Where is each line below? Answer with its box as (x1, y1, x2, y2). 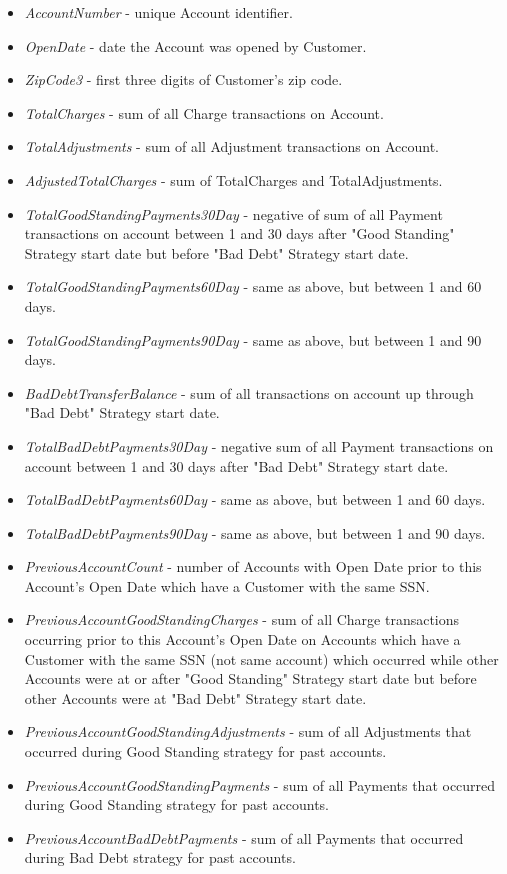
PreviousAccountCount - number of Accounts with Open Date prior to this (24, 556, 482, 577)
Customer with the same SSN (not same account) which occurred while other (24, 648, 499, 669)
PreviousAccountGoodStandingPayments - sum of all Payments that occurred (24, 774, 496, 795)
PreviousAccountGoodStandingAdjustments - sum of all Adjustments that (24, 721, 472, 742)
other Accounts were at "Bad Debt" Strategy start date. (24, 687, 367, 708)
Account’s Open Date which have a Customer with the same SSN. (24, 575, 430, 596)
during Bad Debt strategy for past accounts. (24, 847, 296, 868)
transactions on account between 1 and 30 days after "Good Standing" (24, 223, 455, 244)
